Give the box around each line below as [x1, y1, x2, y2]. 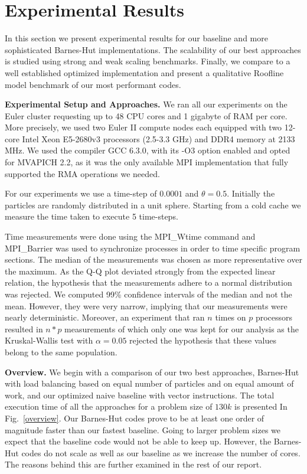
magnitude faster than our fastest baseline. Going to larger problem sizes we [5, 423, 281, 436]
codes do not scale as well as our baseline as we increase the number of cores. [21, 446, 301, 459]
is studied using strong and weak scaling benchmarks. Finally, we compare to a [5, 55, 290, 67]
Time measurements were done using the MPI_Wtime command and [5, 230, 256, 243]
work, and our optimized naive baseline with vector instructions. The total [5, 388, 275, 401]
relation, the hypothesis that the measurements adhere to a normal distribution [5, 276, 292, 289]
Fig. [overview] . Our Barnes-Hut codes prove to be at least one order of [5, 411, 264, 424]
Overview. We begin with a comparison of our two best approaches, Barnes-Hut [5, 365, 299, 378]
